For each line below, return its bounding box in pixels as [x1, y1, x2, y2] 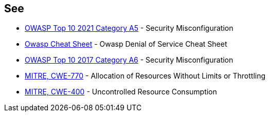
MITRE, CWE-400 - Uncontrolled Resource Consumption [25, 87, 217, 96]
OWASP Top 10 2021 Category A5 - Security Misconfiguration [25, 24, 234, 33]
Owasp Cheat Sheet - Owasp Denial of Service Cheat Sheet [25, 40, 227, 49]
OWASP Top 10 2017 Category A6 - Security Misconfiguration [25, 55, 234, 65]
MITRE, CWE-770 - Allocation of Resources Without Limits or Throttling [25, 71, 266, 81]
